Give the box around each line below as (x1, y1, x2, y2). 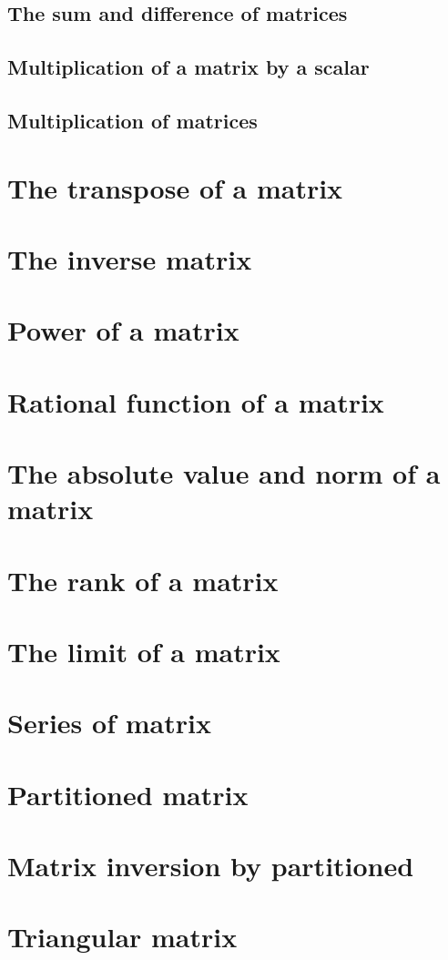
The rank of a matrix (7, 561, 279, 598)
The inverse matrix (7, 240, 252, 277)
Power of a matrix (7, 311, 239, 349)
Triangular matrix (7, 918, 238, 955)
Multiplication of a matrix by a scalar (7, 53, 370, 81)
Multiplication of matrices (7, 106, 258, 134)
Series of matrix (7, 704, 211, 741)
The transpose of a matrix (7, 169, 343, 206)
